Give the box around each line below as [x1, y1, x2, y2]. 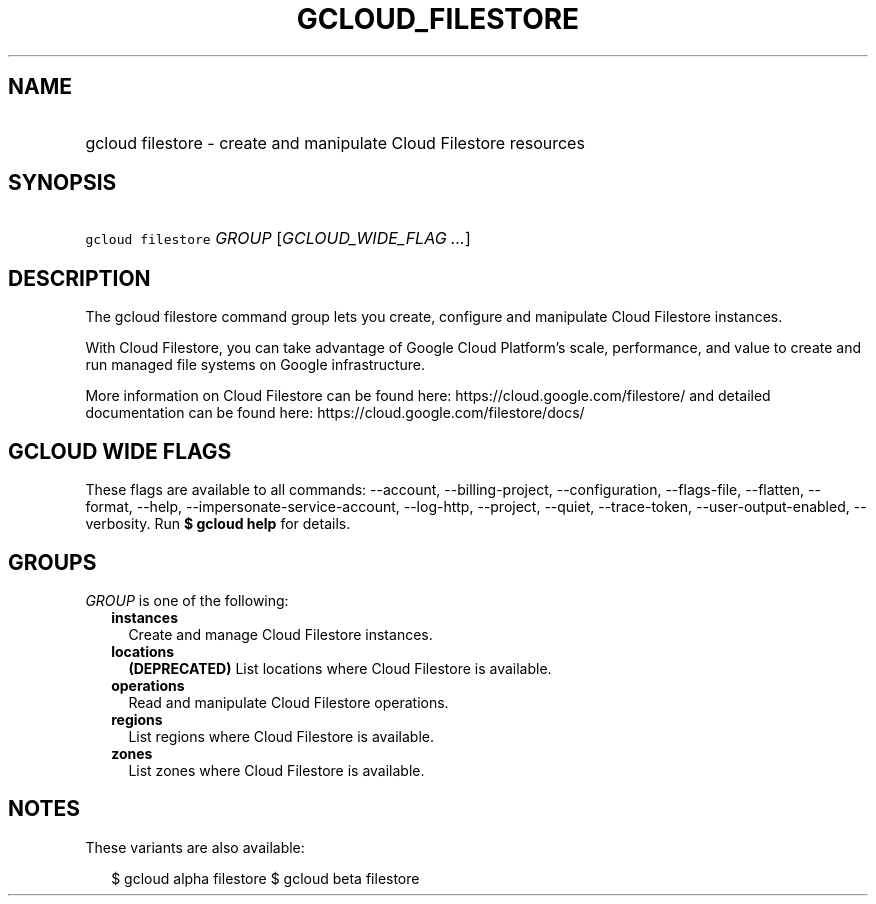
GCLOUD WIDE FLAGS [8, 438, 232, 464]
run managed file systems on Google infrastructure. [85, 356, 426, 374]
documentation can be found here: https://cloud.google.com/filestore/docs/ [85, 404, 585, 422]
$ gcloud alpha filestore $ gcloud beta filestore [111, 869, 420, 887]
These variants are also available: [85, 838, 305, 856]
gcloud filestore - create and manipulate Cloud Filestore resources [85, 132, 585, 153]
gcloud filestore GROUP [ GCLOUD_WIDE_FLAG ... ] [85, 228, 471, 249]
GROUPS [8, 549, 97, 575]
